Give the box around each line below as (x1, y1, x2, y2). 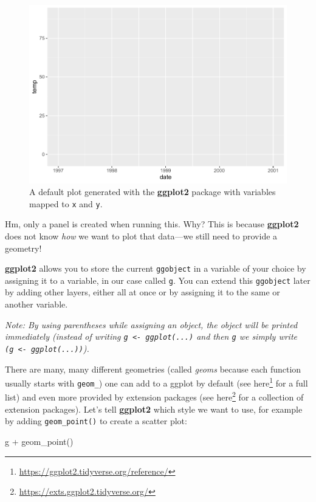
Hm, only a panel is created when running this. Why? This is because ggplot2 (5, 218, 299, 230)
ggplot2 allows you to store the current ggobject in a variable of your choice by (5, 262, 306, 275)
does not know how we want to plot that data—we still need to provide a (5, 229, 278, 242)
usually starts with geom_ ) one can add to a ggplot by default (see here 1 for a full (5, 375, 308, 389)
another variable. (5, 298, 68, 311)
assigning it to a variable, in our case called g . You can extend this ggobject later (5, 273, 311, 286)
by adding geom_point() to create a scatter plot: (5, 414, 187, 427)
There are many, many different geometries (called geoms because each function (5, 362, 301, 375)
